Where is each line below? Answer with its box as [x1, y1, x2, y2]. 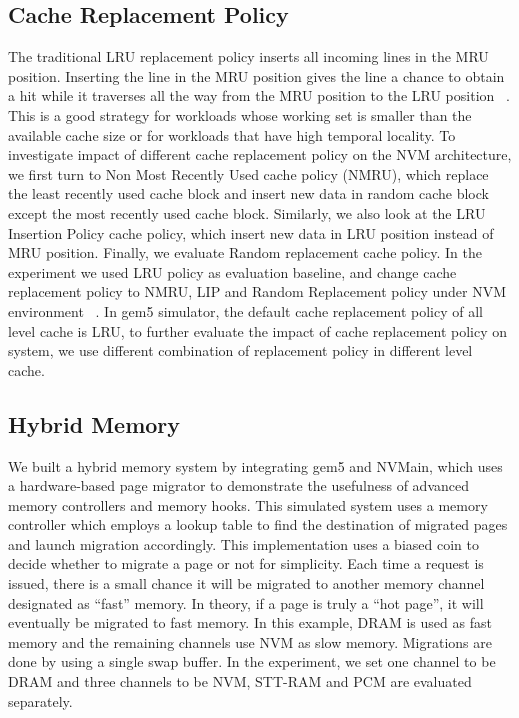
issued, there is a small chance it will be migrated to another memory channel [8, 573, 485, 594]
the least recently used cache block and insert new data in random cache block [8, 183, 489, 204]
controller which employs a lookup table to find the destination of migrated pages [8, 514, 508, 535]
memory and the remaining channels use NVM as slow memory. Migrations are [8, 631, 492, 652]
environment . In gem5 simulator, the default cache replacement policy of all [8, 300, 484, 321]
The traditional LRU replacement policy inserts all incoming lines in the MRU [8, 46, 489, 67]
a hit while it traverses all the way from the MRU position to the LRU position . [8, 85, 510, 106]
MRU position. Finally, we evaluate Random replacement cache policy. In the [8, 242, 482, 263]
